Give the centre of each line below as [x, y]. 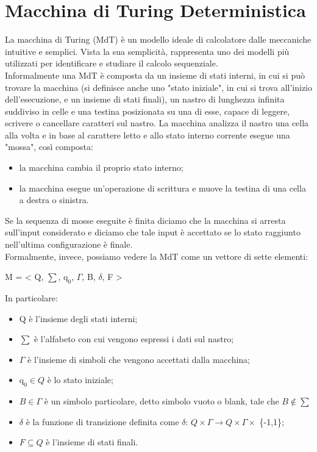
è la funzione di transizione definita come [102, 421]
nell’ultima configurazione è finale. [69, 244]
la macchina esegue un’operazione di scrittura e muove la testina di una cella [162, 188]
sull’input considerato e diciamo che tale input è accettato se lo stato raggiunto [153, 232]
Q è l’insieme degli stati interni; [78, 318]
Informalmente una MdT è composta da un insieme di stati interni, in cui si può [155, 75]
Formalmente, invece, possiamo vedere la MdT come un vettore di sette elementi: [157, 256]
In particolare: [31, 298]
